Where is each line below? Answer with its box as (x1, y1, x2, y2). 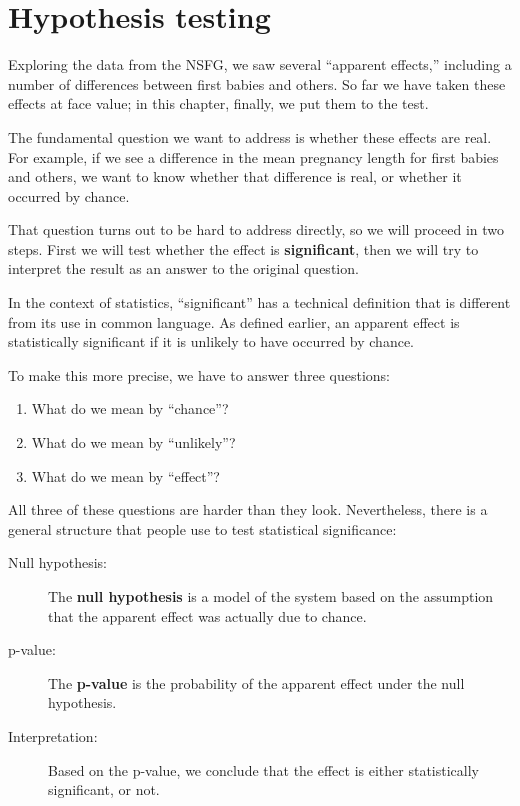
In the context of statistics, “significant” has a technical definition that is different (8, 292, 511, 313)
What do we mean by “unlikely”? (31, 432, 236, 453)
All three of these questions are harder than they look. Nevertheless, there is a (8, 499, 488, 520)
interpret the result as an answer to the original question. (8, 258, 359, 279)
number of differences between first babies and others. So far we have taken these (8, 73, 506, 94)
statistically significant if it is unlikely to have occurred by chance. (8, 331, 414, 352)
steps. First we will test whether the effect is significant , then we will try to (8, 238, 479, 259)
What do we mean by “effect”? (31, 465, 220, 486)
